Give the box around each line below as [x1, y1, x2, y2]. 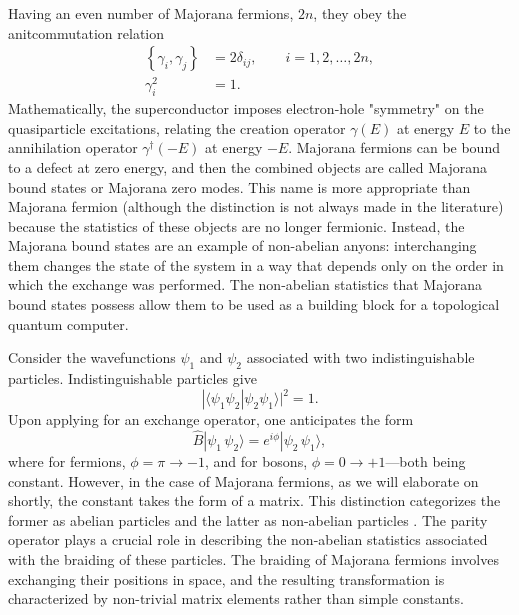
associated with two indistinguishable [246, 347, 475, 368]
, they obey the [313, 3, 407, 23]
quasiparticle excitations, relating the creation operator [8, 117, 346, 138]
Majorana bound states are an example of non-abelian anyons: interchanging [8, 235, 477, 256]
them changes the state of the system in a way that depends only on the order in [8, 254, 504, 275]
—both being [385, 450, 466, 471]
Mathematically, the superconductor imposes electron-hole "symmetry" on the [8, 98, 484, 119]
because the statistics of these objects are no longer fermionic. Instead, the [8, 215, 465, 236]
